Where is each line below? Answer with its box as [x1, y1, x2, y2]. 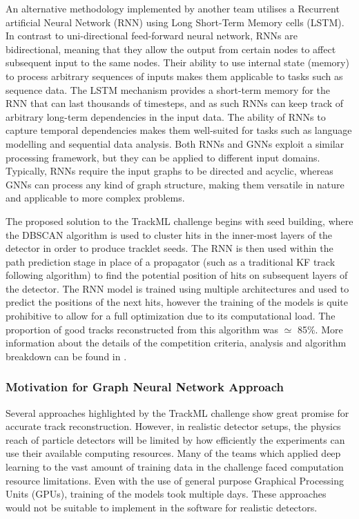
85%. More [297, 322, 343, 336]
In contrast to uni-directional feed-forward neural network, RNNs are [6, 28, 298, 43]
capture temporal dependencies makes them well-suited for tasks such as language [6, 123, 352, 137]
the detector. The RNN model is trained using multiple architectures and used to [6, 281, 349, 295]
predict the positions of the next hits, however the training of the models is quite [6, 295, 348, 309]
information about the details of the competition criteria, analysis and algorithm [6, 335, 347, 350]
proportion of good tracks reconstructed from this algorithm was [6, 322, 278, 336]
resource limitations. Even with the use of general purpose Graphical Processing [6, 473, 345, 487]
